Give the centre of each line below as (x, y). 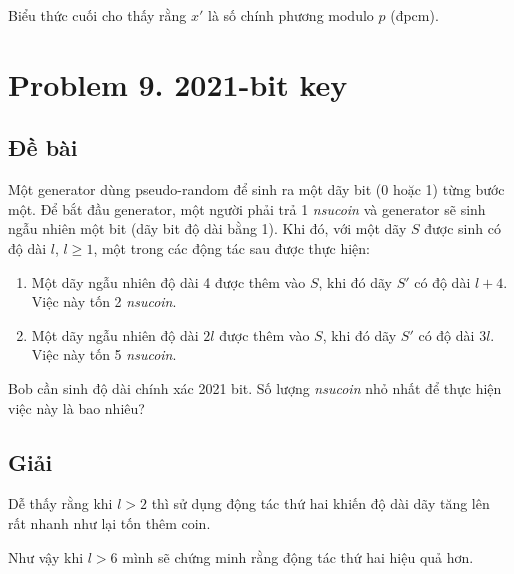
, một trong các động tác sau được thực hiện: (232, 247)
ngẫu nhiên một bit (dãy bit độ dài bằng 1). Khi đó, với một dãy (207, 228)
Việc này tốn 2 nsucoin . (104, 301)
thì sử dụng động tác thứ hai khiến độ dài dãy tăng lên (320, 503)
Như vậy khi (46, 556)
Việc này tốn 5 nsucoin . (104, 354)
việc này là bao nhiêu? (76, 407)
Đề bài (43, 147)
